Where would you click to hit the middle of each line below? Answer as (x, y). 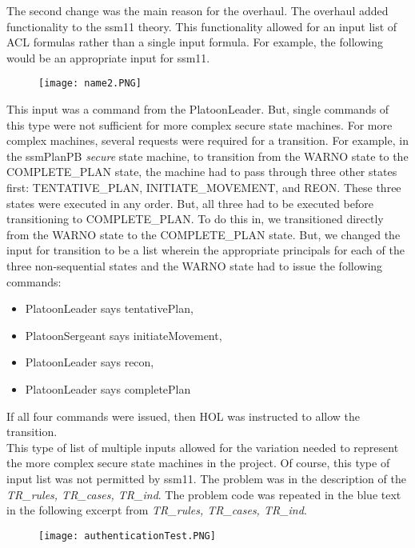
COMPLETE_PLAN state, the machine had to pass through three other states (202, 172)
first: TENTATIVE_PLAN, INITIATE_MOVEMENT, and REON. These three (204, 187)
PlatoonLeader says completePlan (108, 388)
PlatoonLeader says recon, (90, 362)
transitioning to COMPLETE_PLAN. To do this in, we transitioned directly (195, 219)
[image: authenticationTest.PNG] (127, 536)
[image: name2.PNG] (90, 84)
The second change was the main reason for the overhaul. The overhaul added (198, 10)
